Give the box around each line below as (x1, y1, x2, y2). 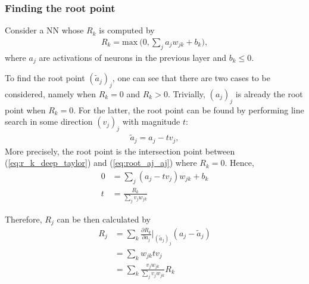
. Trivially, (167, 87, 205, 100)
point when (5, 103, 46, 116)
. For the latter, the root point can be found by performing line (73, 103, 304, 116)
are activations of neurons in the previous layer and (39, 51, 227, 63)
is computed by (99, 24, 155, 36)
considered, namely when (5, 87, 96, 100)
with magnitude (122, 115, 180, 128)
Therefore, (5, 212, 42, 225)
